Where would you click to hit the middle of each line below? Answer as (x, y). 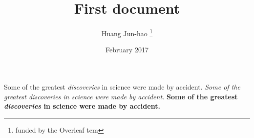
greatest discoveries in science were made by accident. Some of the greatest (121, 96)
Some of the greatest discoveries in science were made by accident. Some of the (122, 86)
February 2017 (127, 50)
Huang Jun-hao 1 (127, 33)
